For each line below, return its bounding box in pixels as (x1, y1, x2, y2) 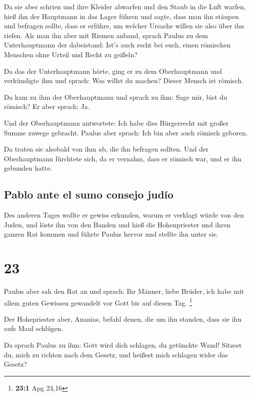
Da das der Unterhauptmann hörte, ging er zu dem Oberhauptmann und (4, 66, 222, 76)
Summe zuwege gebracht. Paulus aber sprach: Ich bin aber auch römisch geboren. (4, 127, 248, 137)
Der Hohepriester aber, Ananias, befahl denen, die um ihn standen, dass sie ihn (4, 313, 242, 324)
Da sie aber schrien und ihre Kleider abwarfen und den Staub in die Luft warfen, (4, 1, 246, 11)
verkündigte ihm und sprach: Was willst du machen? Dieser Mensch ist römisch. (4, 75, 244, 86)
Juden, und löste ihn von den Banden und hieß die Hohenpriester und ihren (4, 219, 231, 229)
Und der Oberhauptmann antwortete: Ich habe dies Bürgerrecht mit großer (4, 117, 229, 128)
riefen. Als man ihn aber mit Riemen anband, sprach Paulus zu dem (4, 30, 208, 40)
